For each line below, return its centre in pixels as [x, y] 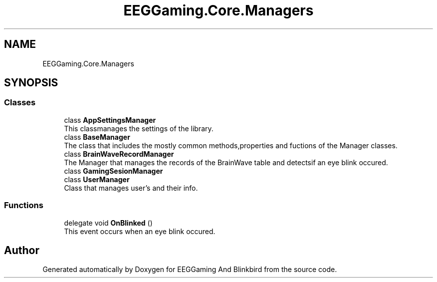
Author [22, 250]
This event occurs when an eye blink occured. [140, 231]
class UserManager [97, 179]
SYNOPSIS [31, 83]
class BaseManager [97, 137]
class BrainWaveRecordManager [119, 154]
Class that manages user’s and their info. [131, 188]
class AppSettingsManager [110, 120]
